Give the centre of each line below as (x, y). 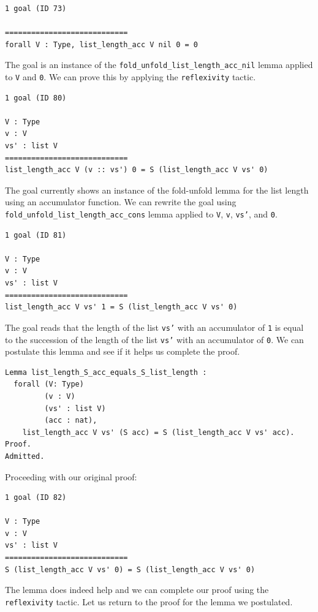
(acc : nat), (71, 421)
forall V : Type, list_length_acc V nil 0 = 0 (101, 44)
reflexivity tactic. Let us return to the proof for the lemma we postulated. (149, 601)
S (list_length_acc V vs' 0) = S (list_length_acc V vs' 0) (130, 569)
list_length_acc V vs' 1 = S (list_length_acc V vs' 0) (121, 307)
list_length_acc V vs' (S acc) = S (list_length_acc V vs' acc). (158, 432)
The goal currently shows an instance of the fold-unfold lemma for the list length (157, 190)
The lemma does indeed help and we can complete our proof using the (137, 590)
